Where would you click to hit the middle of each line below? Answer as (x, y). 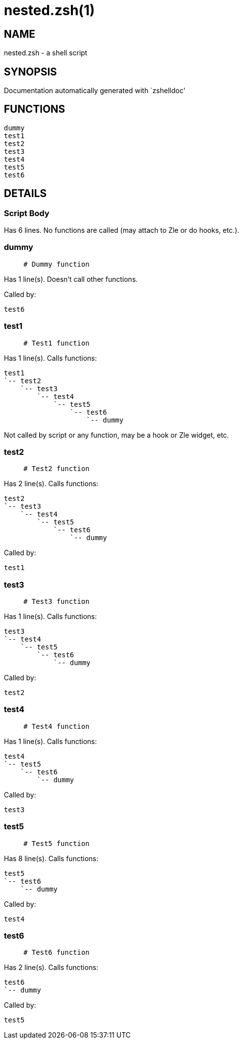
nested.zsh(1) (49, 10)
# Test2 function (56, 469)
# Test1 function (56, 343)
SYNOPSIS (31, 72)
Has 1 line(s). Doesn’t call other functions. (71, 279)
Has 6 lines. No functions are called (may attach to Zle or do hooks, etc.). (122, 230)
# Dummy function (56, 264)
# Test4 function (56, 726)
